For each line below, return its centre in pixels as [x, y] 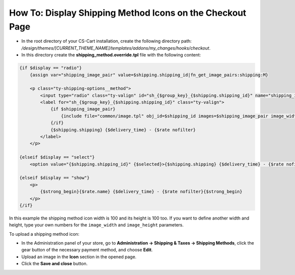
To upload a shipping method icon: [44, 234]
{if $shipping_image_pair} [83, 109]
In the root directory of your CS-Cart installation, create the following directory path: [106, 41]
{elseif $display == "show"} [55, 178]
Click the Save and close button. [55, 264]
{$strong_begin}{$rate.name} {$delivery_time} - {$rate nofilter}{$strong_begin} [141, 192]
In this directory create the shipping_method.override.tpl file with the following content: [111, 55]
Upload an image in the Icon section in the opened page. [79, 257]
